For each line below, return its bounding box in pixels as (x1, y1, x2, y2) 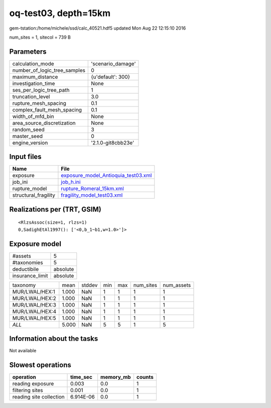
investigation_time (12, 80, 55, 87)
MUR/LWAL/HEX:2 (12, 295, 56, 302)
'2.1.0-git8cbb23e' (91, 139, 134, 146)
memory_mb (100, 374, 131, 381)
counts (136, 374, 154, 381)
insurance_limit (12, 272, 48, 279)
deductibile (12, 265, 39, 273)
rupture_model (12, 185, 47, 192)
